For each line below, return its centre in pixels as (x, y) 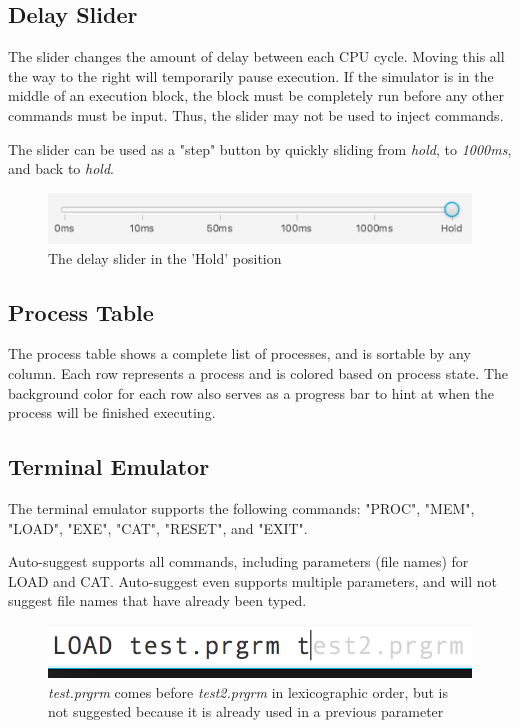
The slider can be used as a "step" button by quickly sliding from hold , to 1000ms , (260, 148)
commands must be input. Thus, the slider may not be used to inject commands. (256, 114)
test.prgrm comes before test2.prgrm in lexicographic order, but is (248, 691)
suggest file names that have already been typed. (157, 600)
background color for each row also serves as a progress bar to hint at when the (251, 392)
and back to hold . (61, 168)
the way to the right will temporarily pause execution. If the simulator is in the (251, 75)
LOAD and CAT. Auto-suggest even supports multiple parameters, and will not (252, 580)
